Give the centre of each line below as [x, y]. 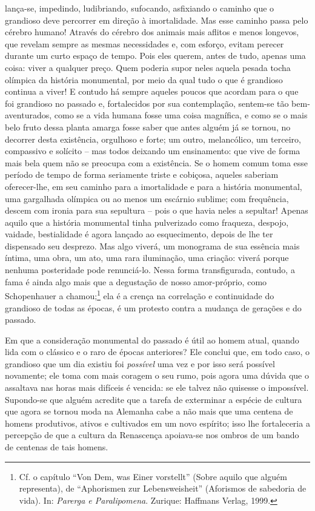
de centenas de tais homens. [57, 447]
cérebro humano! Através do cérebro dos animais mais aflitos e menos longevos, [152, 32]
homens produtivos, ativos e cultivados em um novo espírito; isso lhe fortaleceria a [157, 423]
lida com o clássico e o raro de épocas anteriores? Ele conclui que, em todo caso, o [157, 352]
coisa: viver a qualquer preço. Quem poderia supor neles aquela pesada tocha [148, 67]
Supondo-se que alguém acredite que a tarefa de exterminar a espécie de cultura [154, 399]
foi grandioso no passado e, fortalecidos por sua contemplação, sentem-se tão [147, 103]
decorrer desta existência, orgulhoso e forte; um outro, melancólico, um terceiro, [153, 139]
